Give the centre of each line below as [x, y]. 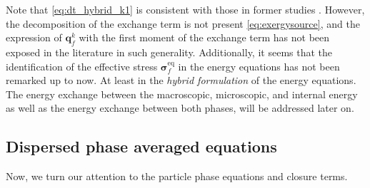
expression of [34, 37]
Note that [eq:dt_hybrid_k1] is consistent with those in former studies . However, [185, 9]
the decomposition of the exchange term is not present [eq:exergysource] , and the [183, 23]
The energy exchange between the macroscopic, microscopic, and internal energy [182, 94]
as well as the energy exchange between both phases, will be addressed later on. [180, 108]
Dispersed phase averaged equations [141, 146]
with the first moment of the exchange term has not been [204, 37]
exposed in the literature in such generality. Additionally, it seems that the [169, 52]
